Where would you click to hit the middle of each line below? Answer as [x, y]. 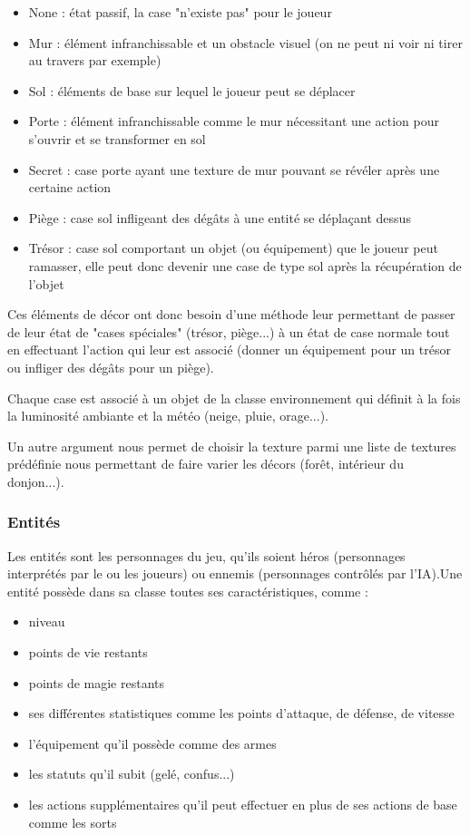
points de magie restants [96, 682]
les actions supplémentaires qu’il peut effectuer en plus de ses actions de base [243, 805]
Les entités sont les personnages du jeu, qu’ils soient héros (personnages [206, 555]
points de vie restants [88, 652]
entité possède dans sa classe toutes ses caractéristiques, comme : [188, 591]
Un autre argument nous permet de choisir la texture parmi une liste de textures [232, 446]
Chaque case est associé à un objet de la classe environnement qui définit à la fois [234, 398]
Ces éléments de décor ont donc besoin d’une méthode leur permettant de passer [231, 314]
